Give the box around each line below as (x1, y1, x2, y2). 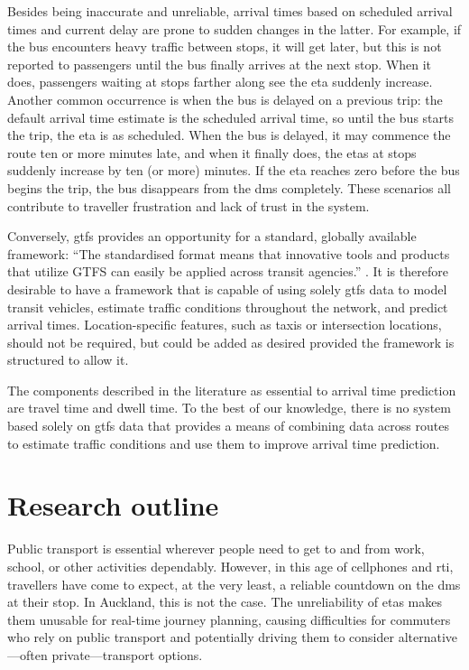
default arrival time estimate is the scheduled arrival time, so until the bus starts (7, 107, 454, 126)
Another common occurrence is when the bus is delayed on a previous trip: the (7, 89, 443, 108)
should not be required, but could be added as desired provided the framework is (7, 332, 455, 351)
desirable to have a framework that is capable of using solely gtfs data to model (7, 279, 447, 298)
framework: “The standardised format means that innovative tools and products (7, 244, 450, 263)
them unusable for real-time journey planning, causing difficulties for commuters (7, 610, 451, 628)
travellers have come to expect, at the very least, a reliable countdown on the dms (7, 574, 461, 593)
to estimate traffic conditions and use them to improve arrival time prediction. (7, 433, 440, 452)
